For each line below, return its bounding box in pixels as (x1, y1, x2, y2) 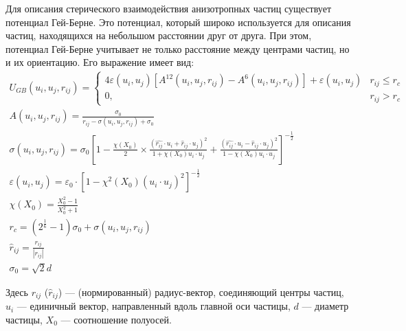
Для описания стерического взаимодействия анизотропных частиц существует (5, 1, 331, 15)
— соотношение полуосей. (60, 312, 172, 326)
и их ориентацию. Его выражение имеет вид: (5, 55, 194, 69)
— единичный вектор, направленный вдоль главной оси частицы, (16, 299, 291, 313)
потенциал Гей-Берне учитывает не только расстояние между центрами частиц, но (5, 41, 350, 56)
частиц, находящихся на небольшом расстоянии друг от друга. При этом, (5, 28, 312, 43)
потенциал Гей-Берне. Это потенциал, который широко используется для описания (5, 14, 351, 29)
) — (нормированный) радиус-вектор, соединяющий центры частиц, (58, 284, 344, 299)
